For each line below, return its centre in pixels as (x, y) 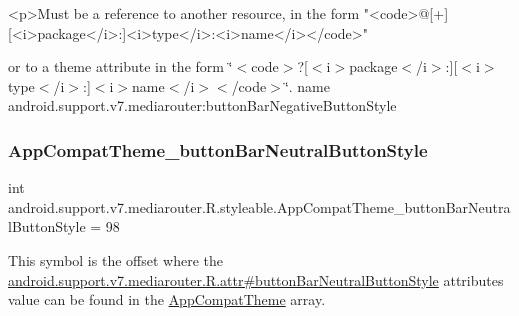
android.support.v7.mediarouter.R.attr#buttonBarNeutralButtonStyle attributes (256, 279)
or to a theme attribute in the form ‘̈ (120, 66)
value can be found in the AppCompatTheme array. (167, 299)
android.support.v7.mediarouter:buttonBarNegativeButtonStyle (202, 105)
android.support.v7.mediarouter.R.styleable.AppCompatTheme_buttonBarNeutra (259, 206)
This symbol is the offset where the (115, 259)
